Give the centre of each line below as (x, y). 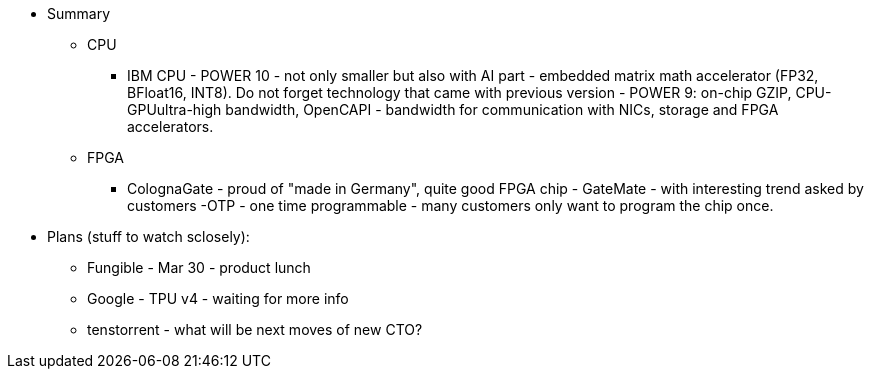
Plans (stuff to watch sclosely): (148, 236)
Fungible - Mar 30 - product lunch (199, 267)
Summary (79, 13)
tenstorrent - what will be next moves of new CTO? (255, 329)
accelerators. (170, 126)
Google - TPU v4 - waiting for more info (218, 298)
